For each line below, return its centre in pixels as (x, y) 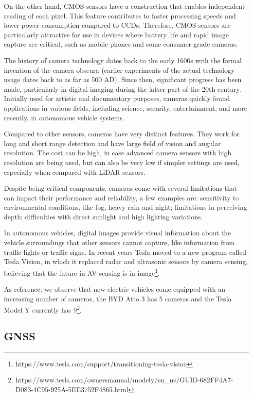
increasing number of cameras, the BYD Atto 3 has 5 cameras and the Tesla (118, 298)
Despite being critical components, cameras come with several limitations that (120, 188)
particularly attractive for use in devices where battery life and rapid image (117, 34)
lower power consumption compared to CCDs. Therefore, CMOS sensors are (117, 25)
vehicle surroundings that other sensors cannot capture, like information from (119, 242)
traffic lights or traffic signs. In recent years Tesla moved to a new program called (125, 252)
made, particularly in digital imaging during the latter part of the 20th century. (123, 89)
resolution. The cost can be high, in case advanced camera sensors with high (118, 153)
